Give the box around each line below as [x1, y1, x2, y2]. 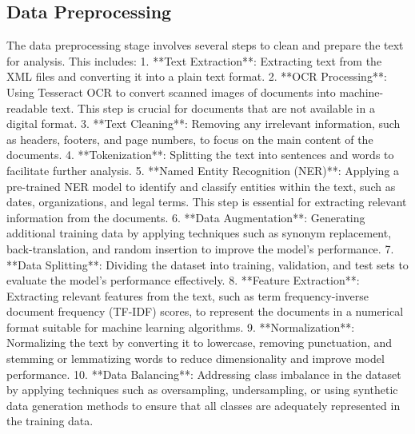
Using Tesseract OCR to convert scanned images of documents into [6, 83, 336, 100]
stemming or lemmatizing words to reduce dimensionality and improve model [6, 350, 385, 367]
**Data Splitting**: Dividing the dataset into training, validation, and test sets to [6, 256, 409, 273]
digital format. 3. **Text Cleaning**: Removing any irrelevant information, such [6, 115, 401, 132]
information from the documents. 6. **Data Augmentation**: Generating [6, 209, 365, 225]
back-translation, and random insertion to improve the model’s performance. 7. [6, 240, 394, 257]
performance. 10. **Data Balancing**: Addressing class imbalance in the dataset [6, 365, 401, 382]
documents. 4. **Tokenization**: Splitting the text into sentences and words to [6, 146, 394, 163]
